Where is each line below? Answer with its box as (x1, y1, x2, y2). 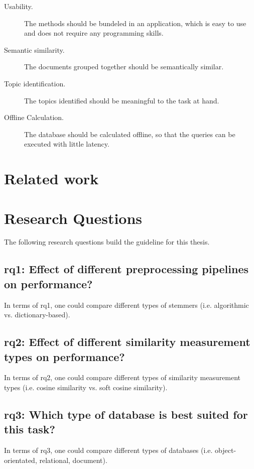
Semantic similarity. (4, 44, 65, 55)
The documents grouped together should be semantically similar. (24, 61, 224, 72)
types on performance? (4, 348, 125, 364)
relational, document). (39, 454, 107, 465)
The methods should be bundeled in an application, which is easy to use (24, 18, 246, 28)
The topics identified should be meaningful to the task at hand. (24, 95, 219, 105)
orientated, (4, 454, 37, 465)
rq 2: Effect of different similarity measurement (4, 334, 250, 349)
